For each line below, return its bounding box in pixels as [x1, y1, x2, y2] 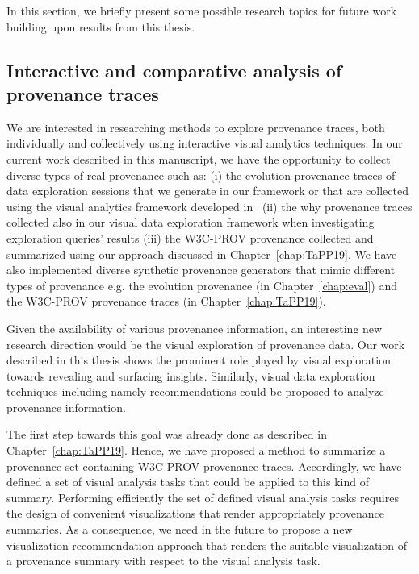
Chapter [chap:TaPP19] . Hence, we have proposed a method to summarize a [6, 442, 386, 459]
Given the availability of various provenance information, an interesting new [6, 319, 383, 336]
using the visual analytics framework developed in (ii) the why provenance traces [6, 198, 413, 214]
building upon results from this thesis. [6, 18, 195, 35]
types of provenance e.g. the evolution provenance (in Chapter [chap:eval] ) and [6, 277, 398, 293]
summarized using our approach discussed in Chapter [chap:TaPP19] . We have [6, 245, 397, 262]
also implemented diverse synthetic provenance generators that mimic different [6, 261, 396, 278]
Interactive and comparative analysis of [6, 57, 342, 82]
